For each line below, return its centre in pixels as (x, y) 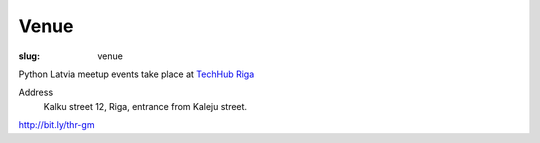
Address (36, 92)
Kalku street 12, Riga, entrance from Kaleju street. (145, 106)
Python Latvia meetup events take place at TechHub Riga (136, 74)
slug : (29, 56)
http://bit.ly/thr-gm (56, 125)
